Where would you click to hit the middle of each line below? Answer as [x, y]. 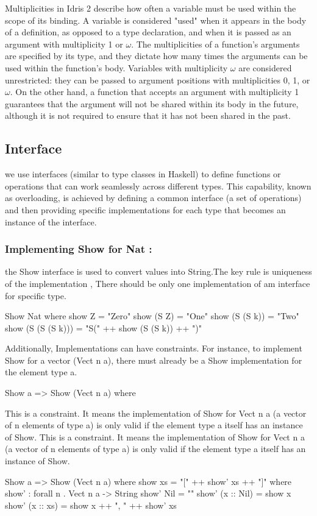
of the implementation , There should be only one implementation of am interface [158, 283]
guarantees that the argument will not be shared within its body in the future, [152, 103]
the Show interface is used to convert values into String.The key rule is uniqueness [158, 271]
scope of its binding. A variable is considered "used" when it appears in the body [156, 20]
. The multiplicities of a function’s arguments [215, 44]
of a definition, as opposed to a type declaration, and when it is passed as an [148, 32]
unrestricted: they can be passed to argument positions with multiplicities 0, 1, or [158, 80]
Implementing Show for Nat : [79, 249]
